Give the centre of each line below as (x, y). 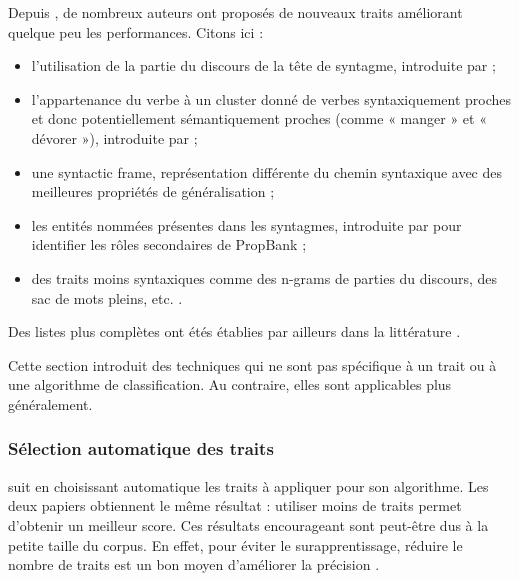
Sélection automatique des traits (141, 448)
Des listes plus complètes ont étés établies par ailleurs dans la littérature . (234, 331)
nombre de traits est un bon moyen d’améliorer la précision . (194, 564)
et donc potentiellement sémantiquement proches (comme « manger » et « (259, 118)
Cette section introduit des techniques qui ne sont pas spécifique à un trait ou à (252, 364)
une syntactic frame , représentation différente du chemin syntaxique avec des (267, 171)
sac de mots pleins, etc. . (107, 297)
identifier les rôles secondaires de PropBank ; (169, 244)
